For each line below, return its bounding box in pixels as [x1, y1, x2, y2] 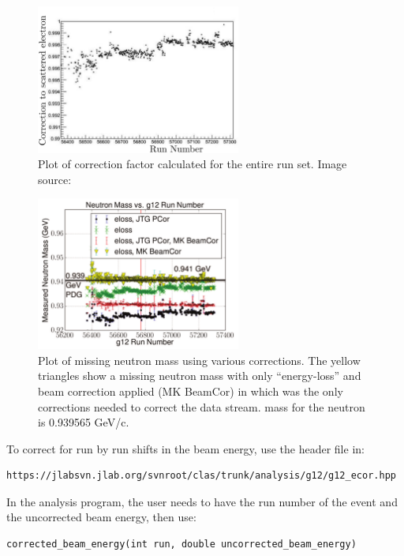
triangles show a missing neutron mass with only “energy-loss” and [38, 367, 361, 384]
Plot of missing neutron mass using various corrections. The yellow [38, 351, 361, 368]
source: [38, 171, 72, 187]
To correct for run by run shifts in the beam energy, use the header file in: [6, 440, 365, 456]
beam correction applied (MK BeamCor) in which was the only [38, 382, 343, 399]
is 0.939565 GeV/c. [38, 414, 129, 430]
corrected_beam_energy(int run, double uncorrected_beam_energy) [6, 539, 357, 550]
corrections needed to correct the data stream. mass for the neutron [38, 398, 365, 415]
